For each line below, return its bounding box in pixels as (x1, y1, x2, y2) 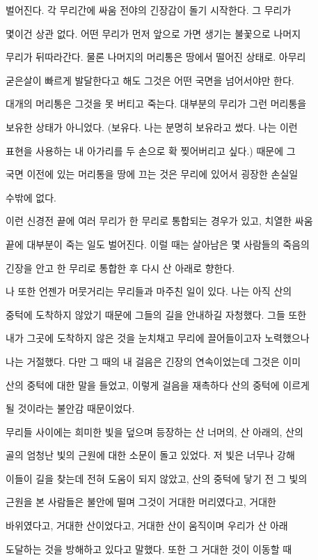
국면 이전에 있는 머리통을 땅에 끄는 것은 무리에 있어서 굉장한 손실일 (6, 167, 299, 181)
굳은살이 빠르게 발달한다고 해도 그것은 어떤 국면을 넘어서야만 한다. (6, 73, 294, 87)
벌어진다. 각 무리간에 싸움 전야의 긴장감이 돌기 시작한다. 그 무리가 (6, 3, 292, 17)
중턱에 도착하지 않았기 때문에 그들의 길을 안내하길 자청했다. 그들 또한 (6, 307, 307, 321)
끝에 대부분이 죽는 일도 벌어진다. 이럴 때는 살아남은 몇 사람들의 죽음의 (6, 236, 310, 251)
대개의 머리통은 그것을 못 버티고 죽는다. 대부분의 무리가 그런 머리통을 (6, 96, 307, 111)
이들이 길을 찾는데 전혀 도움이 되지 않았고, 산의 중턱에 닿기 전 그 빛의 (6, 471, 308, 485)
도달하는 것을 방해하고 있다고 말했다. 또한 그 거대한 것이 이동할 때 (6, 541, 292, 556)
